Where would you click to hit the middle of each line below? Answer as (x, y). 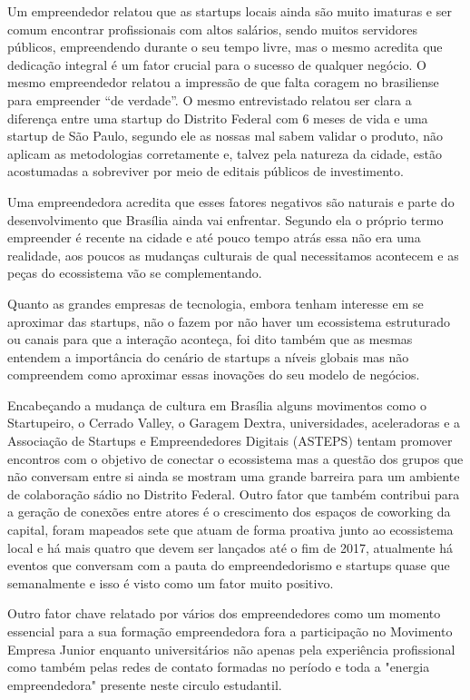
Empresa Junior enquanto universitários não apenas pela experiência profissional (231, 649)
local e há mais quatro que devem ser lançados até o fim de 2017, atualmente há (230, 547)
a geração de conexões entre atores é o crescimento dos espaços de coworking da (229, 512)
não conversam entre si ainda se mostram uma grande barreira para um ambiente (234, 476)
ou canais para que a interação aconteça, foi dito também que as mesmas (210, 339)
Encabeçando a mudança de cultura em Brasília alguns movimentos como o (217, 404)
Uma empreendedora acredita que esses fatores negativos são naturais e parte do (231, 201)
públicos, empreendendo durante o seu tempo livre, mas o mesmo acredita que (225, 47)
